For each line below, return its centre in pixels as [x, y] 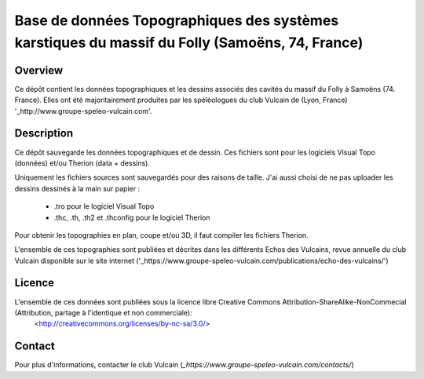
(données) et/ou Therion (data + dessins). [82, 163]
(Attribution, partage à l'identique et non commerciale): [103, 312]
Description [44, 133]
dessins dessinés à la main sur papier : [77, 188]
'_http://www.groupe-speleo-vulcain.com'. [83, 111]
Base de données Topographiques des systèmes [177, 20]
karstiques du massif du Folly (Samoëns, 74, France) [189, 42]
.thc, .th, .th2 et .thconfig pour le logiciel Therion [132, 217]
